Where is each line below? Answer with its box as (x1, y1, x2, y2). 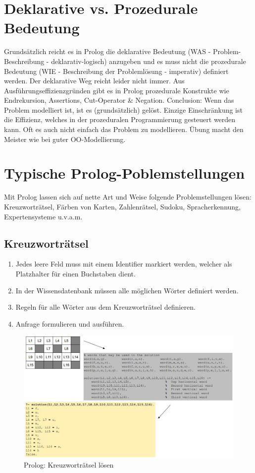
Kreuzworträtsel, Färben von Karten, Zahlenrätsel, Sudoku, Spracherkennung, (4, 201, 241, 211)
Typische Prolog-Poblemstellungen (4, 163, 245, 183)
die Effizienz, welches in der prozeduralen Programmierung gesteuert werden (4, 114, 236, 125)
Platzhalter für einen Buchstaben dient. (15, 268, 136, 278)
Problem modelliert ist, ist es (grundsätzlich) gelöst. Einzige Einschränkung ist (4, 104, 243, 115)
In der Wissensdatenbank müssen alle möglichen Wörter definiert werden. (15, 285, 239, 295)
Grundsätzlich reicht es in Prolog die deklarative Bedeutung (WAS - (4, 46, 211, 57)
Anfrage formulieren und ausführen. (15, 318, 124, 329)
